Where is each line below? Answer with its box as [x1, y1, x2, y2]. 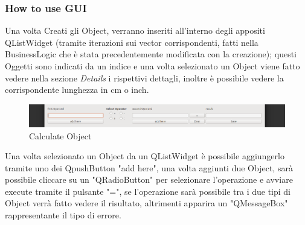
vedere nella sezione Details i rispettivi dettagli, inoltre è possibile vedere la [5, 71, 284, 84]
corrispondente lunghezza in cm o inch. [5, 83, 149, 96]
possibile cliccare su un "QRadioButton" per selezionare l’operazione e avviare [5, 173, 293, 186]
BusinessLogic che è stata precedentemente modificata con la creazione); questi [5, 48, 297, 60]
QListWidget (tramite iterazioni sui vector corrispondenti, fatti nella [5, 36, 258, 48]
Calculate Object [29, 129, 92, 142]
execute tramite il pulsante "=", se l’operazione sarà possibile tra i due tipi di [5, 185, 291, 197]
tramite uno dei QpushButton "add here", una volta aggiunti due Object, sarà [5, 161, 293, 174]
